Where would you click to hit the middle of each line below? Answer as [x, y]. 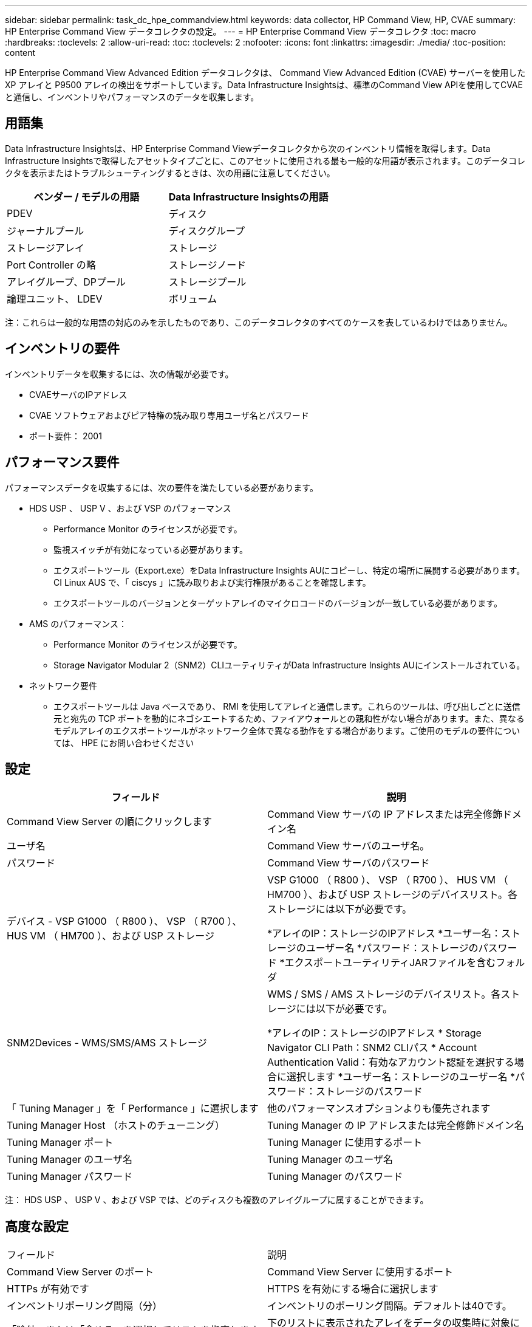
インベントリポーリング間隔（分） [85, 1306]
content [20, 53]
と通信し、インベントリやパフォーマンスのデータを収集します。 [132, 97]
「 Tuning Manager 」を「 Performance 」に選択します [133, 1109]
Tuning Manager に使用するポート [345, 1143]
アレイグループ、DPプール [66, 282]
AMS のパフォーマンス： [78, 623]
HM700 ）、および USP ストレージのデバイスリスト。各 [393, 895]
